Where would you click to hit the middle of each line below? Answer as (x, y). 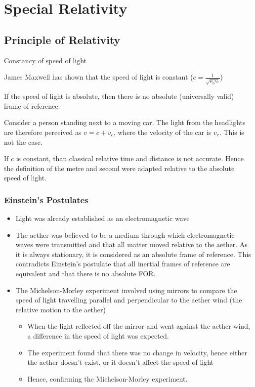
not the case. (23, 142)
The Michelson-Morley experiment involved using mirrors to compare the (126, 290)
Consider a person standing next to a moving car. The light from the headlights (125, 122)
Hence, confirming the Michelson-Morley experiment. (107, 378)
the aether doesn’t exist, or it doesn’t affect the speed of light (121, 362)
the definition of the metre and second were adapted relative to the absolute (119, 168)
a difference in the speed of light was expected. (98, 336)
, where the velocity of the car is (162, 132)
